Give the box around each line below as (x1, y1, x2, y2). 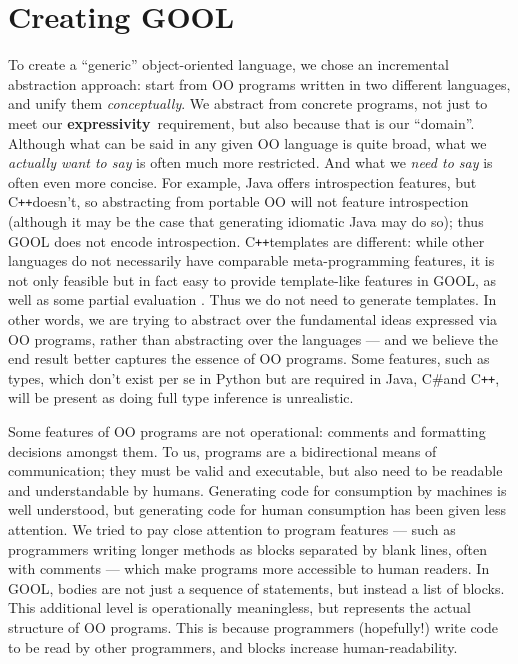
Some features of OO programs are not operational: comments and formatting (8, 421, 486, 441)
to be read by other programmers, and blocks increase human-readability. (8, 636, 458, 657)
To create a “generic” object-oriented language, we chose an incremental (8, 54, 449, 75)
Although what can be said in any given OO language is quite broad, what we (8, 132, 487, 153)
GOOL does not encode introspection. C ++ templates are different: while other (8, 230, 485, 251)
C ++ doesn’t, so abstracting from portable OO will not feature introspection (8, 191, 469, 212)
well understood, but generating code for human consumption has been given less (8, 499, 506, 520)
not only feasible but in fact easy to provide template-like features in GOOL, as (8, 269, 496, 290)
